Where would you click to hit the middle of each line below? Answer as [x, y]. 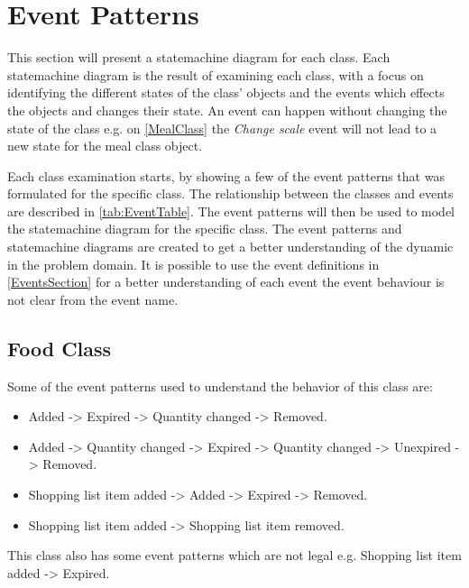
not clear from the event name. [93, 299]
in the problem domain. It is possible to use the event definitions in [193, 264]
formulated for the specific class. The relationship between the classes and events [230, 193]
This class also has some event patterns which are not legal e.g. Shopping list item [234, 555]
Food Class [60, 348]
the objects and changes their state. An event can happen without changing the [227, 110]
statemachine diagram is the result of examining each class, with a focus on [216, 74]
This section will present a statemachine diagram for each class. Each [199, 57]
